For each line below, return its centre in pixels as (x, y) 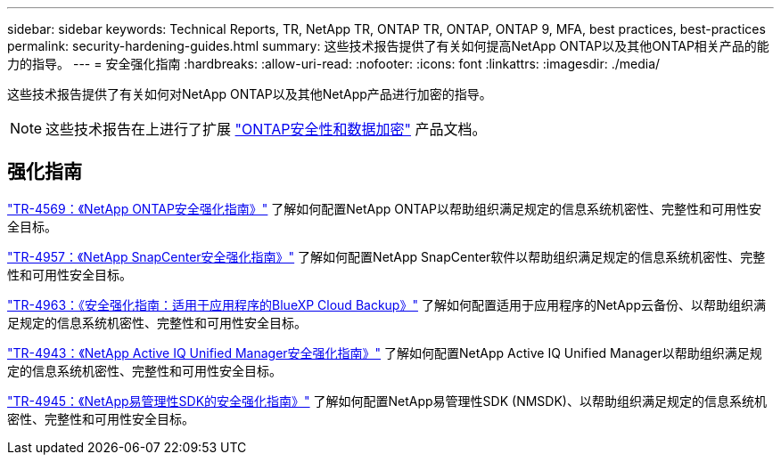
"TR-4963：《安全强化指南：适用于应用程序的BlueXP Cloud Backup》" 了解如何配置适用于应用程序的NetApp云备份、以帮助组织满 (386, 304)
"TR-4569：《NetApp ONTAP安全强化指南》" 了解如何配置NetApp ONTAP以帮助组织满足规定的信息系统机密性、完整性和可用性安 (385, 208)
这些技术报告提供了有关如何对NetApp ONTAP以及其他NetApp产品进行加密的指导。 (250, 94)
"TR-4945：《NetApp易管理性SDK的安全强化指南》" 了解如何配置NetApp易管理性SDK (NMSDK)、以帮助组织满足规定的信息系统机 (387, 401)
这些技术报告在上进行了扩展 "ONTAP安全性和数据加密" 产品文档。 (266, 129)
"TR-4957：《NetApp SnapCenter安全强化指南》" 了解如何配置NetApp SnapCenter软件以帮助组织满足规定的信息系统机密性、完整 (386, 256)
